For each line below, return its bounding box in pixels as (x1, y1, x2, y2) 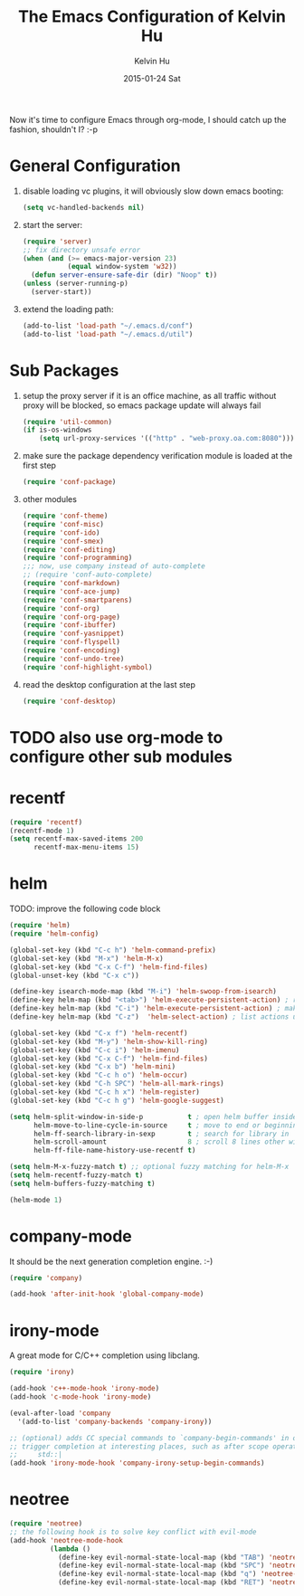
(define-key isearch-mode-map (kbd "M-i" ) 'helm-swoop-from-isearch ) (9, 987, 278, 996)
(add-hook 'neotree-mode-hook (9, 1535, 124, 1544)
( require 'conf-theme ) (22, 511, 109, 521)
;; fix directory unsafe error (22, 245, 141, 254)
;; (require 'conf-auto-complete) (22, 570, 153, 580)
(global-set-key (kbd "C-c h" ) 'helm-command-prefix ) (9, 945, 217, 955)
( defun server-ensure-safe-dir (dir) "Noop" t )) (31, 271, 218, 280)
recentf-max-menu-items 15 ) (33, 843, 140, 852)
